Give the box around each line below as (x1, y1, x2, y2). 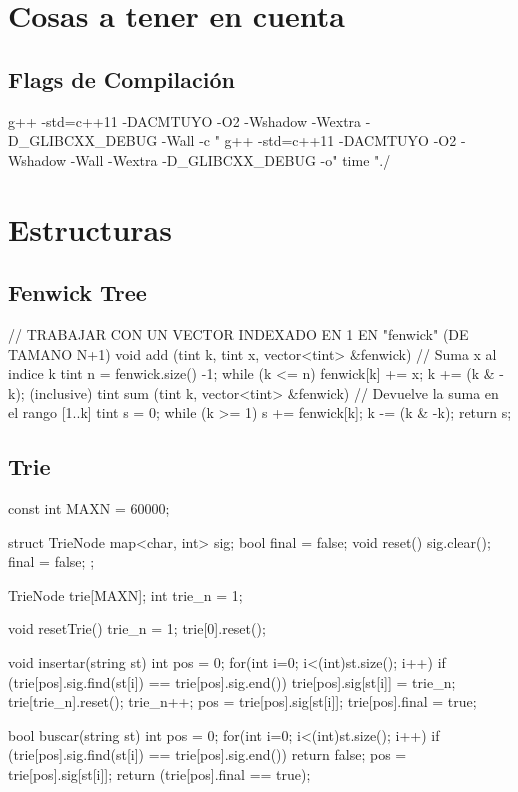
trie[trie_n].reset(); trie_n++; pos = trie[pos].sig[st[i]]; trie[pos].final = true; (8, 691, 477, 712)
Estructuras (8, 208, 172, 249)
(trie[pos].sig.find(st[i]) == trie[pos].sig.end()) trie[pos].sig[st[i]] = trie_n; (8, 671, 456, 692)
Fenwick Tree (8, 277, 147, 308)
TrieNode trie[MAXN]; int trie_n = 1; (8, 584, 243, 605)
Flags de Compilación (8, 63, 235, 94)
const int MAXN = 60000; (8, 498, 170, 519)
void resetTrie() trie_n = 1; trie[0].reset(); (8, 618, 266, 639)
